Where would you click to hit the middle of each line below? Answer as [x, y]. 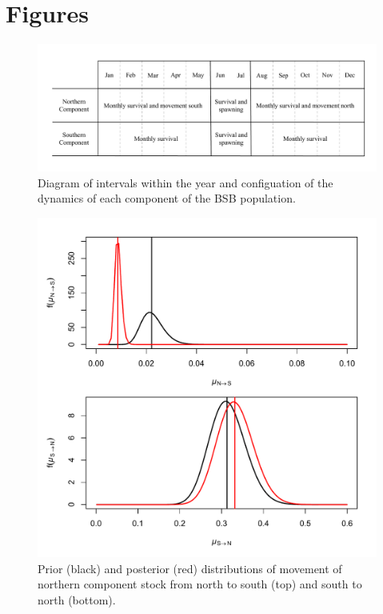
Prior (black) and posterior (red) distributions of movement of [190, 568]
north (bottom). [77, 599]
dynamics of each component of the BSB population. [167, 198]
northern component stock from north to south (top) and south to [200, 584]
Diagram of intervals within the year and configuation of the [186, 182]
